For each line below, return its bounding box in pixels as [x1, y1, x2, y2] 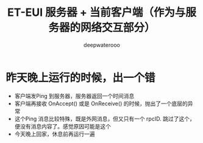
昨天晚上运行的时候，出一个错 [5, 71, 156, 85]
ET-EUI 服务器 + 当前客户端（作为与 [7, 5, 186, 19]
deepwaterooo [84, 41, 120, 49]
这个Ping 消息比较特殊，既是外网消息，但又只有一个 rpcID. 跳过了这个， [14, 115, 196, 122]
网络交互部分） [80, 21, 155, 35]
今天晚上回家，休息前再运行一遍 [14, 130, 95, 138]
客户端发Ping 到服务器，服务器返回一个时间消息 [14, 92, 135, 99]
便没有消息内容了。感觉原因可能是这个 [14, 122, 111, 130]
